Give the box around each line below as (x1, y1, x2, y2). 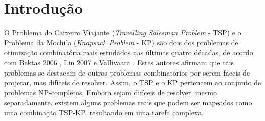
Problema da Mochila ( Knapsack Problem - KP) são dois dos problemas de (4, 37, 238, 47)
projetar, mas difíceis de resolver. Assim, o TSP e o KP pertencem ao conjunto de (4, 77, 261, 88)
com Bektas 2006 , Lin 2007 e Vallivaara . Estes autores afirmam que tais (4, 57, 234, 67)
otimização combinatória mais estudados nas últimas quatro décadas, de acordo (4, 47, 253, 58)
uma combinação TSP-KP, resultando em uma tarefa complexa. (4, 107, 204, 117)
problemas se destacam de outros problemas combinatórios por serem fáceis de (4, 67, 250, 78)
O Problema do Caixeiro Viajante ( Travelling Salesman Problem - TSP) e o (4, 27, 241, 38)
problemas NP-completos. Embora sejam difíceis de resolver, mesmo (4, 87, 217, 98)
